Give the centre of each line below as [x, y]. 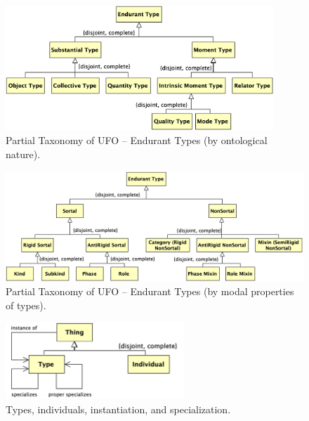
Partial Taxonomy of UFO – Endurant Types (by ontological [137, 140]
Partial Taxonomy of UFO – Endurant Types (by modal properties [150, 291]
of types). [26, 305]
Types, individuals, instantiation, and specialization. [118, 409]
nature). [23, 154]
